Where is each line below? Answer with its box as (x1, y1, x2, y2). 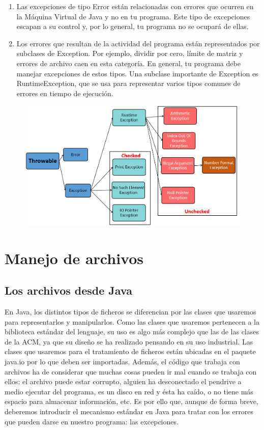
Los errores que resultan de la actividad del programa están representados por (16, 38, 260, 48)
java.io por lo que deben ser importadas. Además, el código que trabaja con (5, 356, 240, 366)
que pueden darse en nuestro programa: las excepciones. (5, 416, 179, 426)
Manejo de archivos (5, 247, 143, 268)
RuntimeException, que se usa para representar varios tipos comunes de (16, 78, 241, 89)
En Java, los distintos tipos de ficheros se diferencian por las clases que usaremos (5, 306, 256, 317)
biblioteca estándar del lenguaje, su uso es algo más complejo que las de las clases (5, 326, 259, 337)
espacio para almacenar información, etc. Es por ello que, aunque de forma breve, (5, 396, 258, 407)
